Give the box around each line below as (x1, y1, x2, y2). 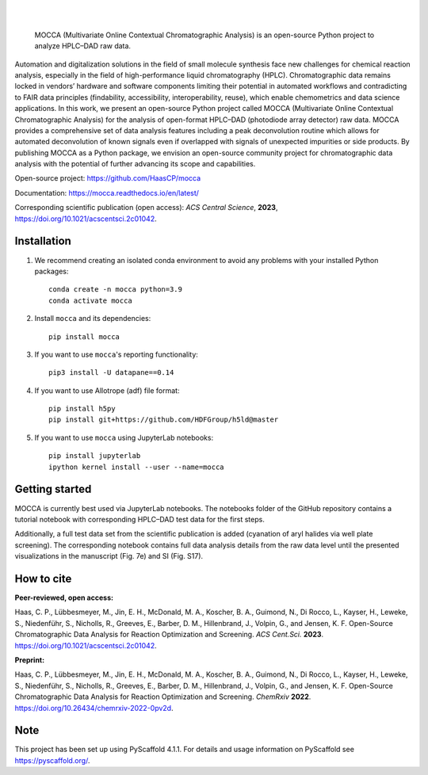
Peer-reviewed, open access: (14, 593, 114, 602)
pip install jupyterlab (48, 452, 141, 460)
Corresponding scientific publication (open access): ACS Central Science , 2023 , (14, 203, 278, 212)
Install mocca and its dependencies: (34, 314, 151, 323)
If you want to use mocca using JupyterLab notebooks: (34, 433, 214, 442)
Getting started (14, 483, 92, 496)
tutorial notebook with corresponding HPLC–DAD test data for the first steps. (14, 514, 265, 524)
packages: (34, 266, 69, 276)
